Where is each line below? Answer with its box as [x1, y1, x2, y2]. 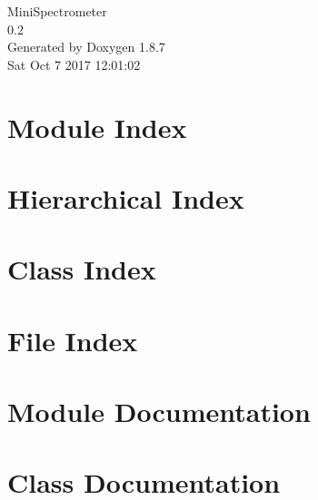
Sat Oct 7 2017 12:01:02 [7, 54, 141, 74]
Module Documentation [7, 393, 311, 430]
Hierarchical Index [7, 179, 244, 216]
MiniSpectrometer [7, 2, 107, 20]
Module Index [7, 108, 187, 145]
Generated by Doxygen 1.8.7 [7, 37, 165, 56]
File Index [7, 321, 138, 358]
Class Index [7, 250, 156, 288]
